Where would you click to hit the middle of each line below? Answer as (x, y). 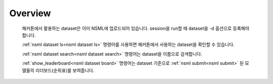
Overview (30, 13)
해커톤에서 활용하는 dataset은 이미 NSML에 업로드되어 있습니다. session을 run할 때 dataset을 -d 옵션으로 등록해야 (136, 28)
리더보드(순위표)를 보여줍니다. (65, 70)
